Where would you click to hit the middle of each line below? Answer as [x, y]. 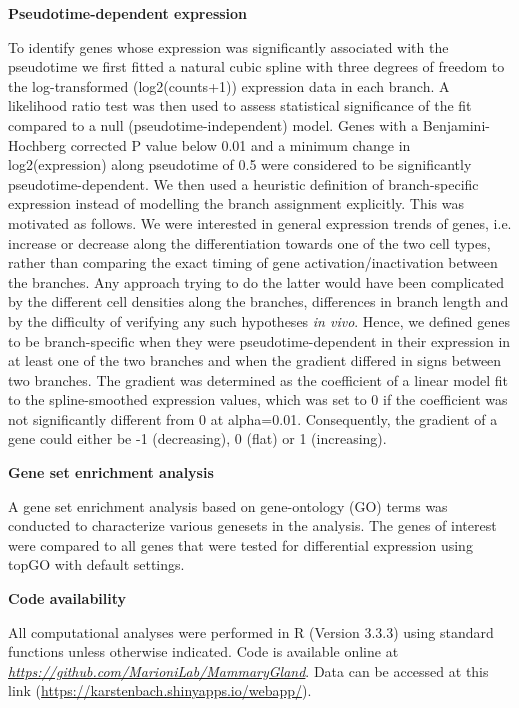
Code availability [67, 598]
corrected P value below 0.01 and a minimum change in [240, 144]
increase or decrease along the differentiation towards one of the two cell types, [249, 242]
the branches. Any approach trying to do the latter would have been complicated [256, 281]
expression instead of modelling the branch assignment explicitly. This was [236, 203]
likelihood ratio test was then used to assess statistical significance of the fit [240, 105]
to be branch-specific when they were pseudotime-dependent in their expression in [259, 340]
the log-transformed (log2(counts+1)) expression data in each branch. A [229, 85]
